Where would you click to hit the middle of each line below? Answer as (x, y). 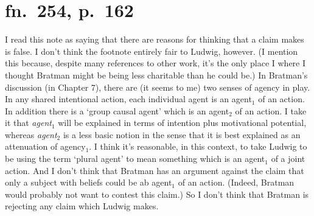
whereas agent (31, 134)
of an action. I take (271, 110)
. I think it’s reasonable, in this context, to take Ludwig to (198, 146)
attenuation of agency (45, 146)
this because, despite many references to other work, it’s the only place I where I (155, 63)
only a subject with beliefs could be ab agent (89, 182)
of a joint (288, 159)
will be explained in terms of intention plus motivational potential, (182, 123)
